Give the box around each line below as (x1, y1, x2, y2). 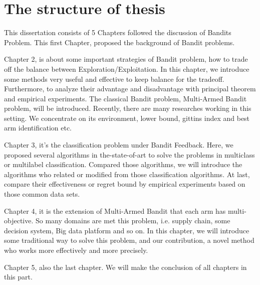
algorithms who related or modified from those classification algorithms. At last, (4, 169, 250, 179)
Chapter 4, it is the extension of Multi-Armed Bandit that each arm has (4, 205, 226, 216)
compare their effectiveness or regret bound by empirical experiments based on (4, 179, 245, 189)
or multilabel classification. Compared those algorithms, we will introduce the (4, 159, 242, 170)
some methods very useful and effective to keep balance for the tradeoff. (4, 73, 224, 84)
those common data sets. (4, 189, 80, 199)
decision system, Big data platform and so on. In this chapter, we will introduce (4, 225, 249, 235)
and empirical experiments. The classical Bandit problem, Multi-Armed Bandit (4, 93, 247, 103)
